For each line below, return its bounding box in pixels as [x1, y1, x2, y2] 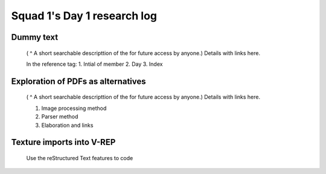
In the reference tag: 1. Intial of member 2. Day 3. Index [26, 60, 163, 68]
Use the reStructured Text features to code [26, 154, 133, 161]
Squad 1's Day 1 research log [11, 9, 157, 22]
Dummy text [11, 32, 59, 42]
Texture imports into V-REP [11, 137, 116, 147]
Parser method [41, 113, 78, 120]
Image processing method [41, 105, 107, 112]
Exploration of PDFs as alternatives [11, 76, 146, 86]
